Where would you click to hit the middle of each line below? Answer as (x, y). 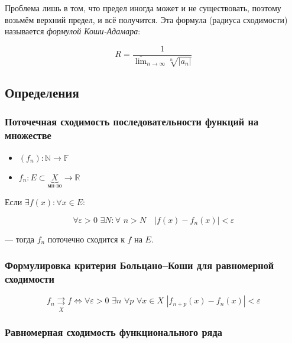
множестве (28, 135)
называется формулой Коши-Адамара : (73, 31)
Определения (42, 93)
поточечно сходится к (86, 239)
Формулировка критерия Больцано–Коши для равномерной (139, 265)
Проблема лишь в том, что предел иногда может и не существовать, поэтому (143, 8)
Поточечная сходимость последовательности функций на (132, 122)
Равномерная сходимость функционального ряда (113, 331)
